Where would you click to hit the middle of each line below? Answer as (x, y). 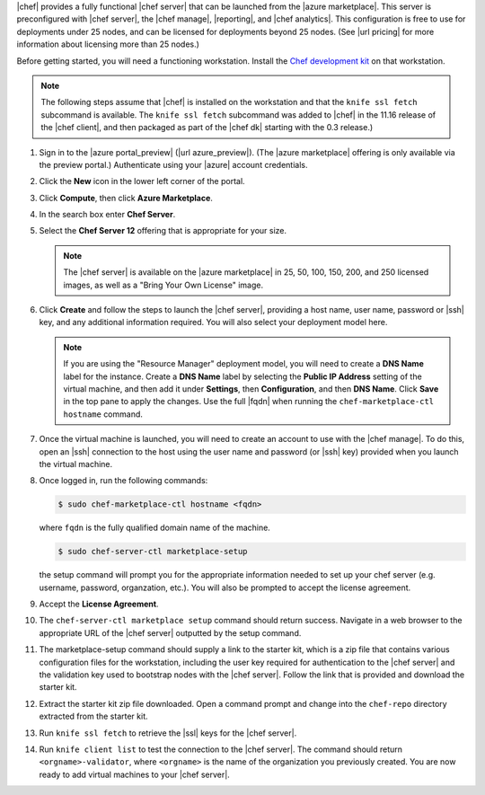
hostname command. (103, 414)
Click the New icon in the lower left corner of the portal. (142, 181)
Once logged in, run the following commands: (123, 481)
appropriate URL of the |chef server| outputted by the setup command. (170, 632)
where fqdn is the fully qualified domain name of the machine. (155, 528)
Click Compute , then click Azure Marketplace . (126, 198)
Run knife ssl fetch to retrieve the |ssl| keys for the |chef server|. (168, 733)
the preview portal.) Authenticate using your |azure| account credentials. (174, 164)
